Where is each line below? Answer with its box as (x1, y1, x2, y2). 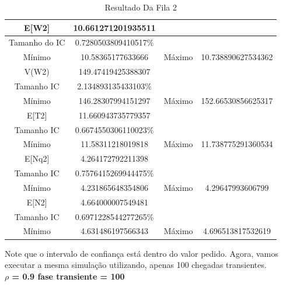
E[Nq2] (25, 152, 50, 165)
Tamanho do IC (9, 36, 65, 48)
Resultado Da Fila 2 (104, 1, 177, 13)
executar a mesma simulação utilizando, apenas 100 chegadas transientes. (5, 259, 267, 271)
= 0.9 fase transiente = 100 (12, 270, 125, 282)
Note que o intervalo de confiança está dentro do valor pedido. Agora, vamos (5, 247, 278, 259)
